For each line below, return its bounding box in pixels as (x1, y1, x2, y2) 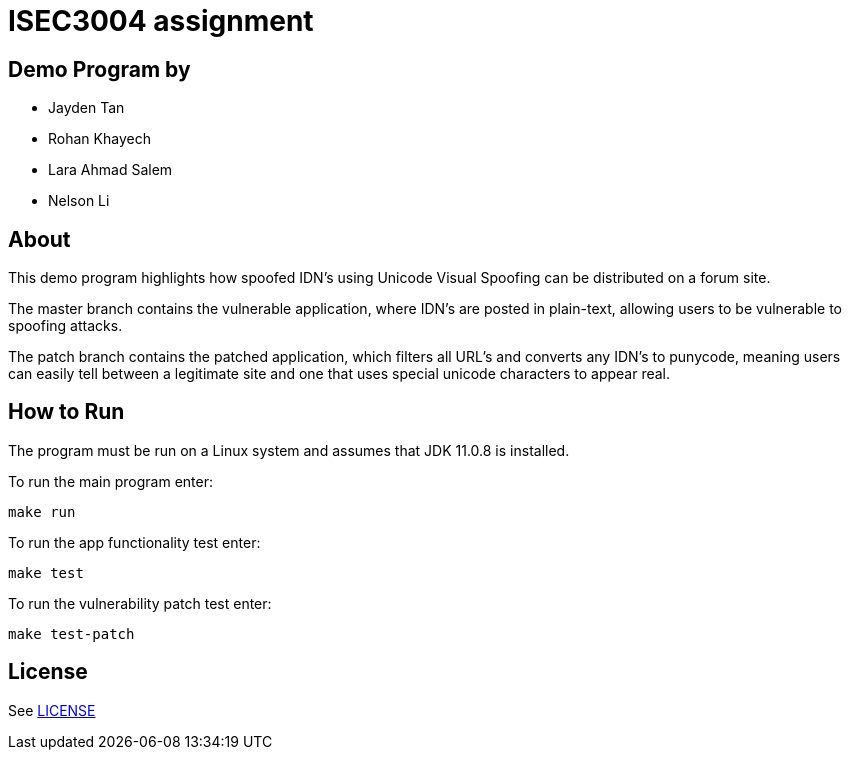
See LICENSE (8, 701, 96, 719)
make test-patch (8, 625, 135, 642)
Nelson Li (48, 192, 110, 210)
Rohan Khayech (48, 130, 151, 148)
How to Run (8, 399, 125, 425)
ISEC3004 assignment (8, 4, 314, 38)
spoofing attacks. (8, 317, 123, 335)
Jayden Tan (48, 99, 125, 117)
